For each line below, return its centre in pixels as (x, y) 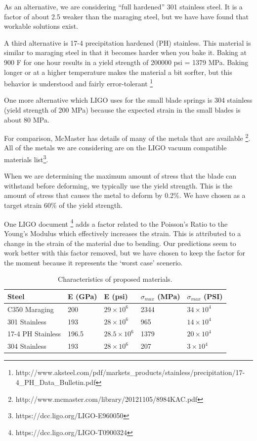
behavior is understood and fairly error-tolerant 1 (79, 83)
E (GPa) (83, 296)
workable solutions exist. (41, 26)
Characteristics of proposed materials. (115, 279)
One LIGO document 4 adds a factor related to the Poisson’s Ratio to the (116, 223)
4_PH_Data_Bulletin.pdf (56, 382)
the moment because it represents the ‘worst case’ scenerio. (93, 262)
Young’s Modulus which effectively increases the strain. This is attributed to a (123, 233)
